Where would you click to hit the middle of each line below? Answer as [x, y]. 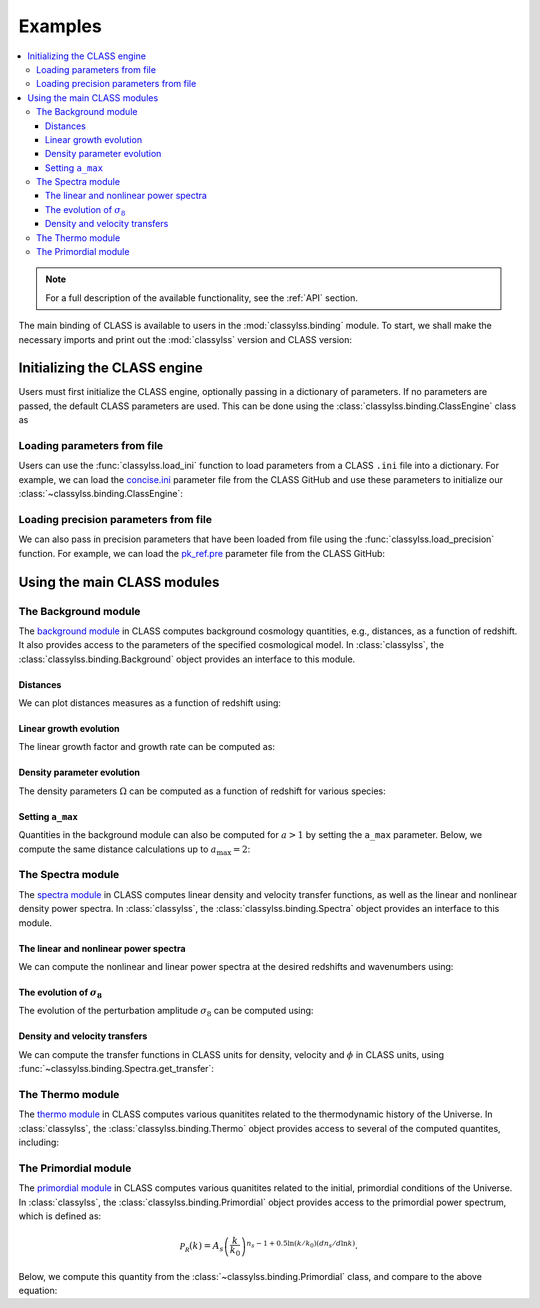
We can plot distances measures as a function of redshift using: [150, 703]
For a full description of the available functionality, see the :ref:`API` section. [202, 297]
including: [39, 1142]
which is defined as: [60, 1216]
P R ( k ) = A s [201, 1247]
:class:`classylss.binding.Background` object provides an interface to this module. [187, 659]
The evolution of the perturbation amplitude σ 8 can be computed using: [166, 1012]
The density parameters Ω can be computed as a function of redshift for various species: [202, 791]
